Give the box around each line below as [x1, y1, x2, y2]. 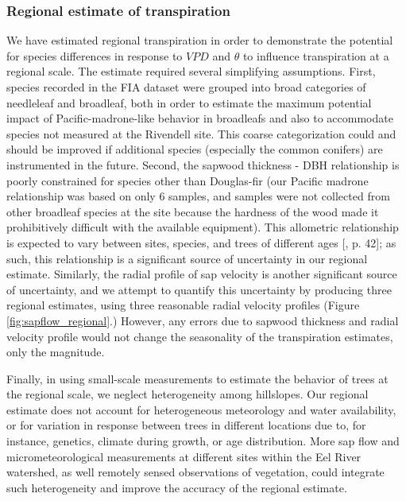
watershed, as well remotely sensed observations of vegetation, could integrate [6, 464, 385, 480]
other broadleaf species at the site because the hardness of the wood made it [6, 203, 379, 219]
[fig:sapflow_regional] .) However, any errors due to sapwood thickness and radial [6, 312, 399, 328]
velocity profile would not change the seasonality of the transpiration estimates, [6, 328, 393, 344]
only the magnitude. [6, 344, 105, 360]
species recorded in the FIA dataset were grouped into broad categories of [6, 79, 366, 95]
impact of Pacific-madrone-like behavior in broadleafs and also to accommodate [6, 110, 393, 126]
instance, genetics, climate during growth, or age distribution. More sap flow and [6, 433, 400, 449]
